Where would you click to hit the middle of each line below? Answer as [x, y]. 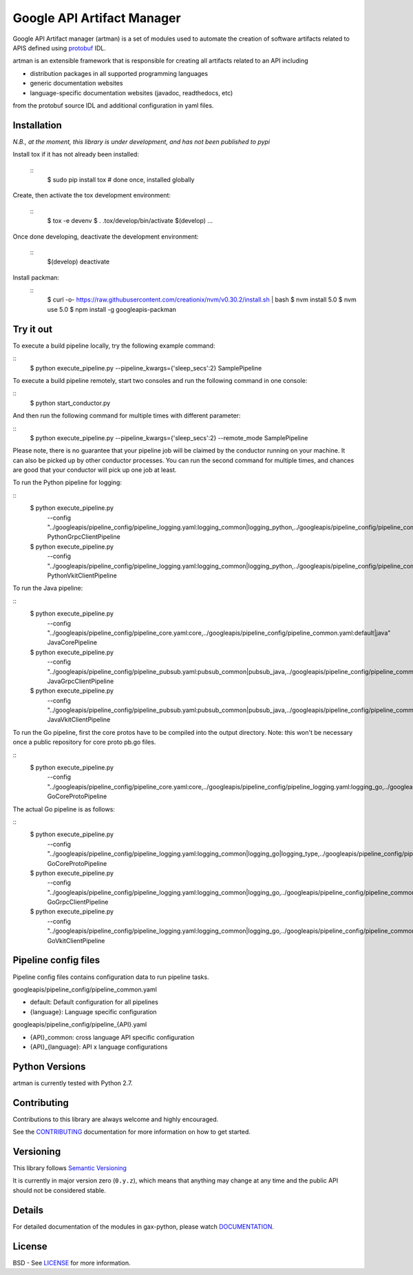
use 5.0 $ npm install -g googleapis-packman [112, 309]
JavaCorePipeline [72, 642]
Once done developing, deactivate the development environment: [106, 236]
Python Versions [49, 1066]
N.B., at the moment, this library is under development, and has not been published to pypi [141, 141]
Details [28, 1210]
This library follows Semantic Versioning [70, 1168]
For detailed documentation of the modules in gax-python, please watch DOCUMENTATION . [144, 1226]
